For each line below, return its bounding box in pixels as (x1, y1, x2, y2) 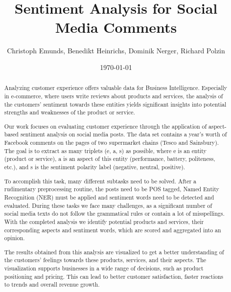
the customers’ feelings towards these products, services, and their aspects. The (4, 256, 207, 264)
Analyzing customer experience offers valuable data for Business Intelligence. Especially (4, 84, 228, 92)
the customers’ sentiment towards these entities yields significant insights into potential (4, 100, 227, 108)
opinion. (4, 234, 25, 242)
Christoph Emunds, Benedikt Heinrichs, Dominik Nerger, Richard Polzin (7, 45, 225, 56)
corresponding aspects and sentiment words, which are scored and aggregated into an (4, 225, 221, 234)
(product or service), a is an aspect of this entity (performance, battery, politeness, (4, 155, 215, 163)
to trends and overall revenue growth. (4, 280, 100, 289)
